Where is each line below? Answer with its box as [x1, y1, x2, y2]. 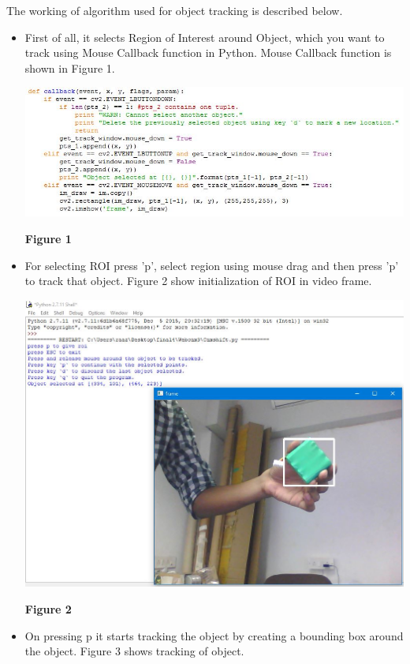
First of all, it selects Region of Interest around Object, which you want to [24, 28, 385, 45]
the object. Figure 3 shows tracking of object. [24, 643, 244, 659]
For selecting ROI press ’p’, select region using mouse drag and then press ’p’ [24, 257, 399, 273]
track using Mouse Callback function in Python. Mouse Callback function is [24, 44, 392, 61]
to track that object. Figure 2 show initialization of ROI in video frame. [24, 272, 372, 289]
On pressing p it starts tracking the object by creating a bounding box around [24, 627, 404, 643]
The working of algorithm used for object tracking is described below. [6, 2, 343, 18]
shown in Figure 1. [24, 59, 115, 76]
